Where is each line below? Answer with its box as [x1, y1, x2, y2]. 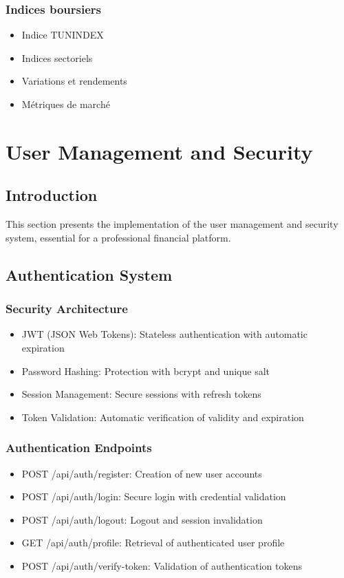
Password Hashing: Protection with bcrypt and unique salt [21, 363, 270, 378]
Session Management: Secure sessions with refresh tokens [21, 387, 261, 401]
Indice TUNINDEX [21, 28, 104, 42]
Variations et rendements [21, 74, 127, 88]
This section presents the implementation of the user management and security [6, 217, 338, 231]
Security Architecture [6, 300, 128, 317]
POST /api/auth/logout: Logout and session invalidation [21, 512, 263, 526]
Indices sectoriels [21, 50, 93, 65]
